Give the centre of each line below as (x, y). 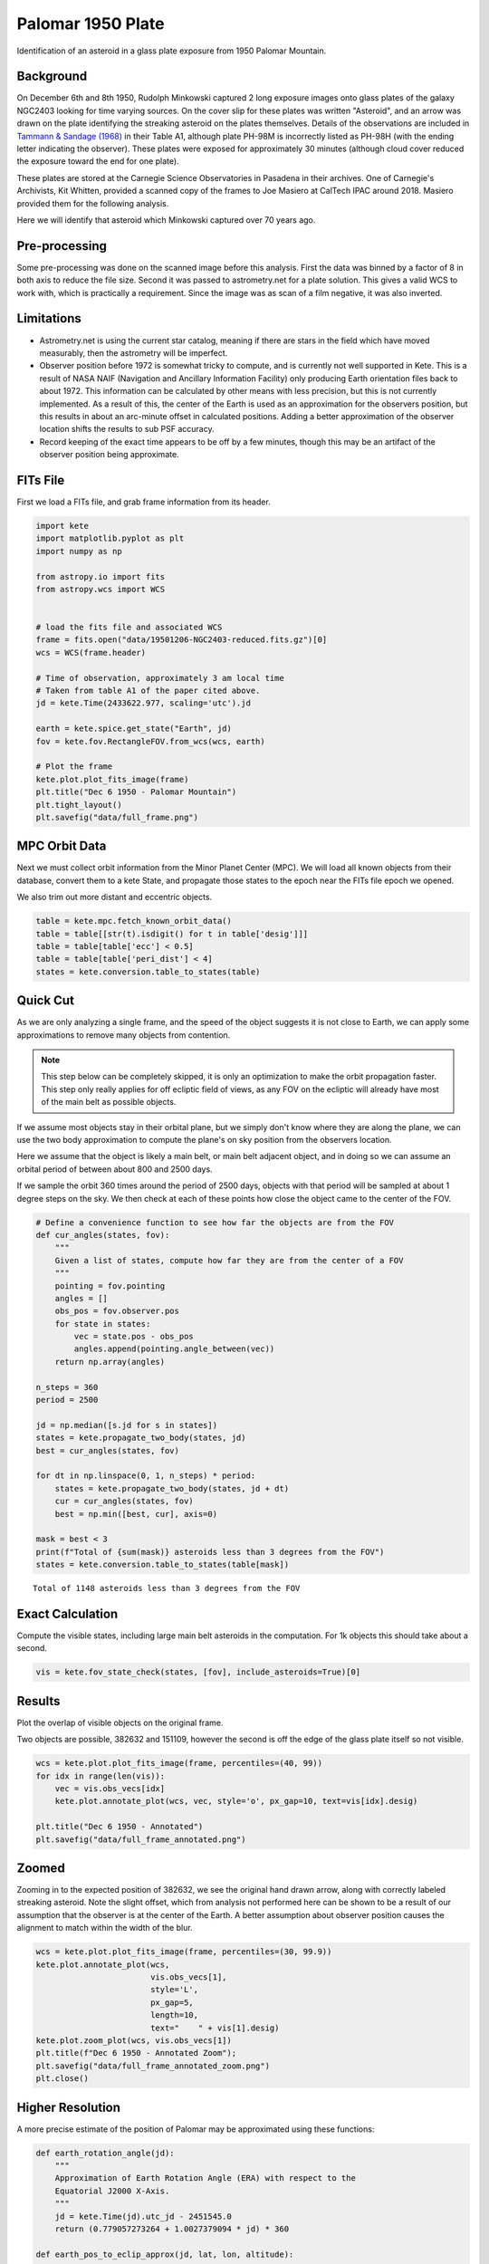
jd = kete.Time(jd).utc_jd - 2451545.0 (144, 2216)
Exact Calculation (67, 1613)
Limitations (49, 318)
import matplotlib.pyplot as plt (110, 538)
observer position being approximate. (110, 455)
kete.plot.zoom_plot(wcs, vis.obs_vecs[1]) (134, 2040)
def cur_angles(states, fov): (103, 1235)
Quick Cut (45, 1001)
